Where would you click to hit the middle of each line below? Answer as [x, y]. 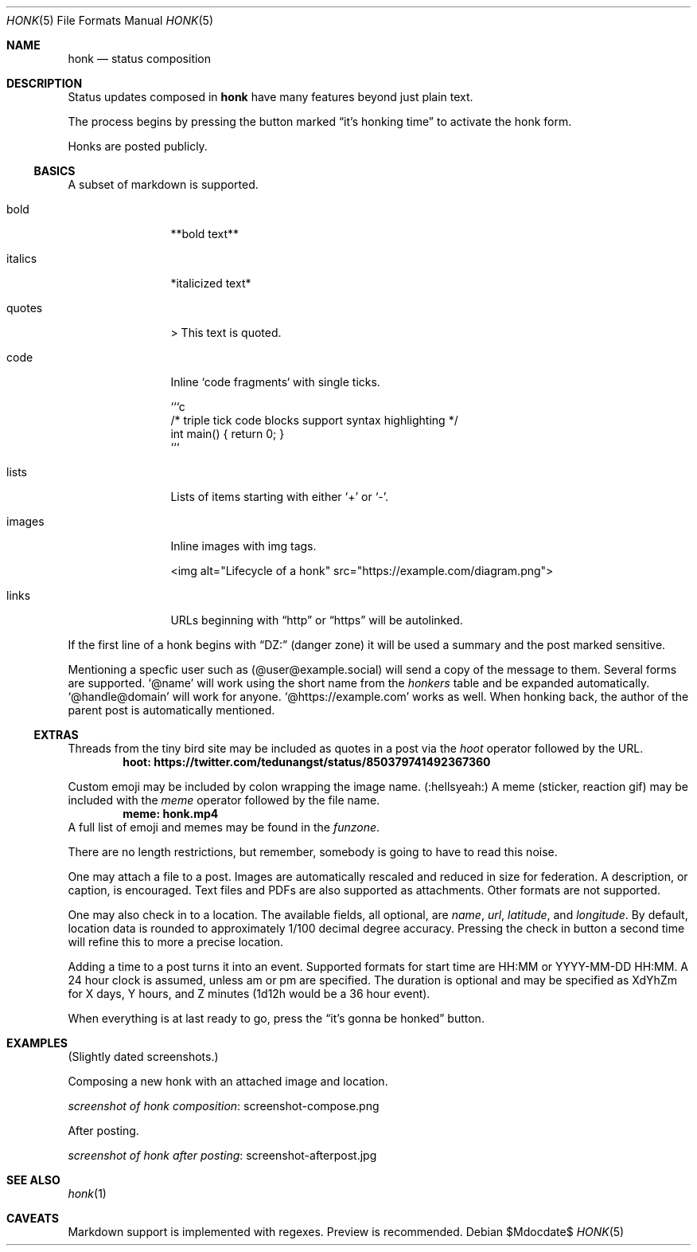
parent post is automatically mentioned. [171, 710]
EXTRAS [56, 735]
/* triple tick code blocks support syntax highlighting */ [314, 420]
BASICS [55, 171]
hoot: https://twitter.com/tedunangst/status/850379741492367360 [307, 762]
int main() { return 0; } [228, 434]
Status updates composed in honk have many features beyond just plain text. [271, 97]
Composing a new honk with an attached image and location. [228, 1081]
